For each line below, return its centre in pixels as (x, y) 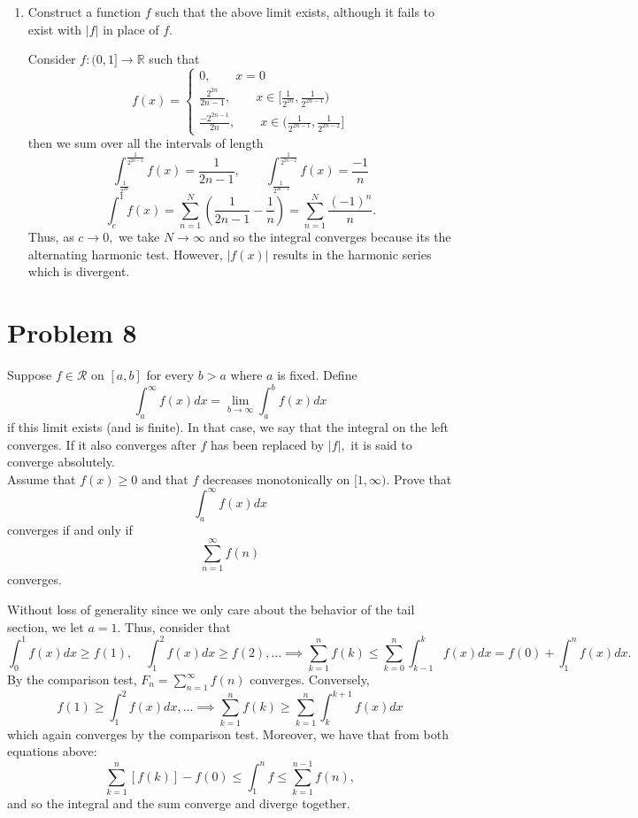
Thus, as (51, 237)
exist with (55, 29)
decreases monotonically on (276, 478)
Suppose (30, 375)
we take (139, 237)
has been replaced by (268, 444)
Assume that (42, 478)
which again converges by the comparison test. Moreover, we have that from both (228, 733)
